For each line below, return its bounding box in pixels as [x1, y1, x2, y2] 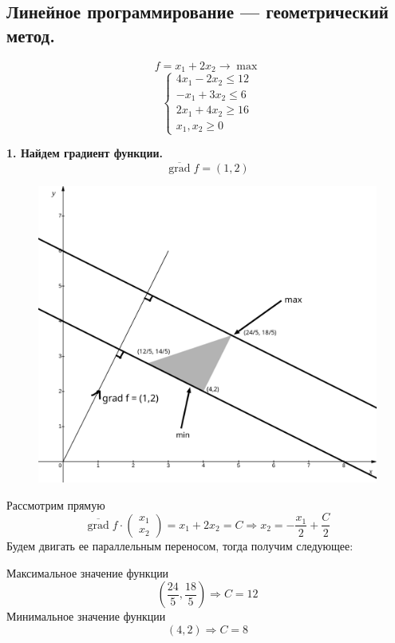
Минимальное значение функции [6, 608, 166, 625]
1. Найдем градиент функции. [6, 145, 163, 161]
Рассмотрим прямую [6, 496, 105, 513]
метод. [6, 22, 55, 47]
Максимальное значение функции [6, 564, 169, 581]
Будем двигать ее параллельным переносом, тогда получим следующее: [6, 537, 354, 554]
